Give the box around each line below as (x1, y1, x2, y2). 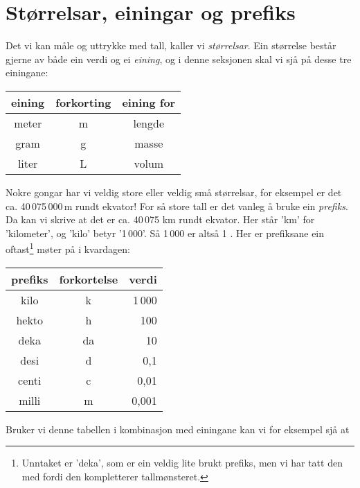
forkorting (55, 94, 111, 110)
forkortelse (59, 270, 118, 287)
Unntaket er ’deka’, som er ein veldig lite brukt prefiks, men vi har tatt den (21, 455, 343, 470)
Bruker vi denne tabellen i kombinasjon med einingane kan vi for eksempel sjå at (6, 421, 350, 436)
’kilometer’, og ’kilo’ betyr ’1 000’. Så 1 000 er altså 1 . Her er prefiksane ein (6, 225, 325, 240)
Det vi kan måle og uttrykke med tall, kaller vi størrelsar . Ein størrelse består (6, 38, 336, 53)
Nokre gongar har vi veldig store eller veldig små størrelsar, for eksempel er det (6, 184, 342, 199)
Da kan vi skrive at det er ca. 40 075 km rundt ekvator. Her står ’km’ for (6, 212, 315, 227)
